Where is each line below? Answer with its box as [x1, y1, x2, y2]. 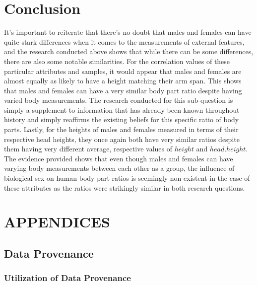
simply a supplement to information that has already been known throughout [4, 104, 240, 115]
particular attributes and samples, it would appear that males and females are [4, 66, 242, 76]
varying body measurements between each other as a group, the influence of [4, 163, 235, 173]
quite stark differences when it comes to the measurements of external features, [4, 36, 245, 47]
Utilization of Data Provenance [4, 272, 131, 284]
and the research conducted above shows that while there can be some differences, [4, 46, 254, 57]
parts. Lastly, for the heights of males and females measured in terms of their [4, 124, 239, 135]
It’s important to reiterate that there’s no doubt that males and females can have [4, 27, 252, 37]
